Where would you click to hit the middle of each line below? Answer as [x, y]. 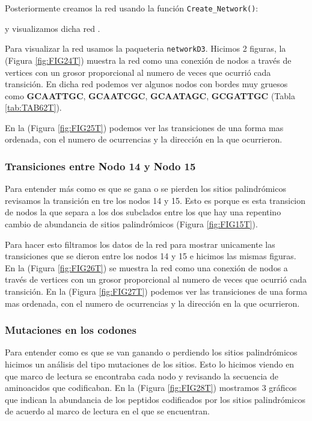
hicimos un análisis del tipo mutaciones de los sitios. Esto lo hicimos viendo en [150, 364]
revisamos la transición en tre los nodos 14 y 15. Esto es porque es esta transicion [155, 200]
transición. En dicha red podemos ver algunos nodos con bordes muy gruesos [146, 84]
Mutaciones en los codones [71, 330]
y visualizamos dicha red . [53, 28]
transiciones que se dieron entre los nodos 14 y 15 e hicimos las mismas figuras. [151, 256]
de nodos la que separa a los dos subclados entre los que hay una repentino [143, 212]
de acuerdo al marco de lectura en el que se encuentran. [107, 411]
